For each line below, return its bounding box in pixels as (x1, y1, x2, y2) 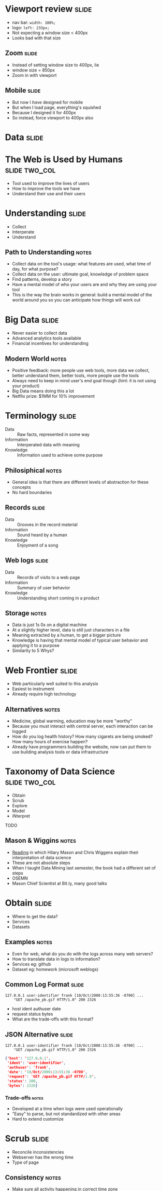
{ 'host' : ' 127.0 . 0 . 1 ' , (5, 1056, 51, 1061)
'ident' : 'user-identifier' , (7, 1060, 66, 1066)
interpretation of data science (12, 854, 72, 860)
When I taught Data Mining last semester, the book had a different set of (12, 865, 156, 870)
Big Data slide (5, 314, 59, 325)
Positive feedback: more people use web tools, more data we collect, (12, 368, 150, 374)
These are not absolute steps (12, 860, 71, 866)
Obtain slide (5, 898, 52, 909)
